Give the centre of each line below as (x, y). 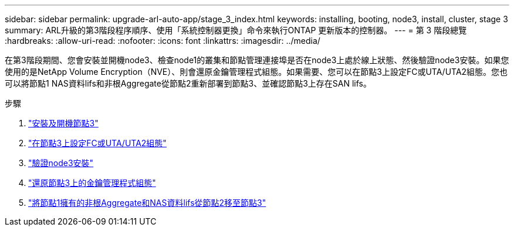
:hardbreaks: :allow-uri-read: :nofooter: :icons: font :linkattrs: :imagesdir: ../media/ (163, 41)
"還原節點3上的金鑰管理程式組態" (92, 183)
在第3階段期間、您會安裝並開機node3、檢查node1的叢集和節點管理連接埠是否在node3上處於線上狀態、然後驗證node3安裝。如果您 (257, 60)
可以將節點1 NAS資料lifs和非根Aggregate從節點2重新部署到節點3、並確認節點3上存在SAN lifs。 (188, 83)
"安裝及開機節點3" (63, 123)
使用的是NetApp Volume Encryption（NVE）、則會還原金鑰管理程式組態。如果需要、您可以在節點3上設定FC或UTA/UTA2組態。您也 (256, 72)
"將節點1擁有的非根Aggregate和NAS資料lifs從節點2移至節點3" (147, 203)
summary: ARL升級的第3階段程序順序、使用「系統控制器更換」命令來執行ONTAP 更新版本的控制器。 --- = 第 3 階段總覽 (236, 30)
